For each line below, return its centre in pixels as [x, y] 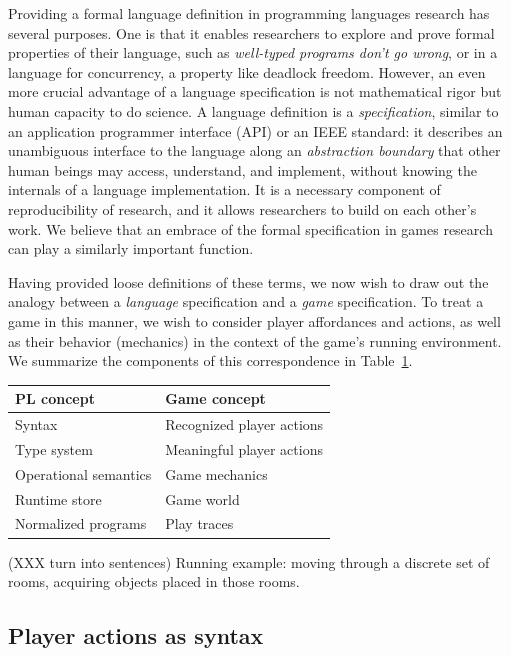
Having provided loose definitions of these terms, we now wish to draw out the [248, 281]
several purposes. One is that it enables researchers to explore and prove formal [251, 32]
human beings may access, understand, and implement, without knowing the [242, 169]
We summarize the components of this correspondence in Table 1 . [210, 360]
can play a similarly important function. [131, 248]
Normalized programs [81, 523]
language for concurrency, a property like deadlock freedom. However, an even [247, 71]
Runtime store [58, 498]
